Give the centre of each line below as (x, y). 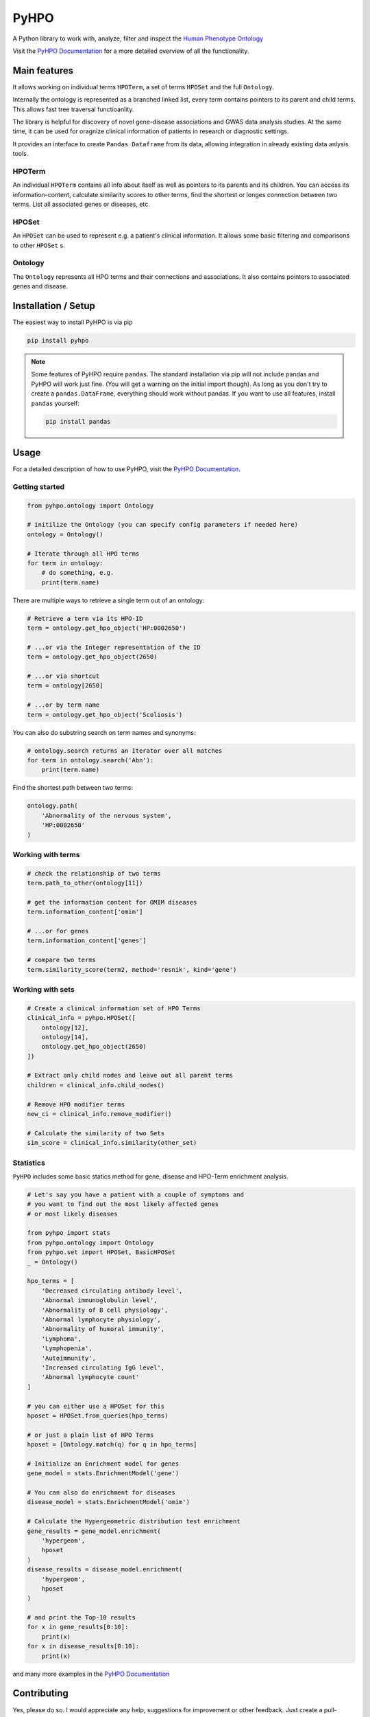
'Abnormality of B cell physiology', (105, 1310)
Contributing (40, 1693)
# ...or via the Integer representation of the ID (114, 647)
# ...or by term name (63, 705)
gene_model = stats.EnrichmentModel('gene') (103, 1474)
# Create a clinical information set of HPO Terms (114, 1008)
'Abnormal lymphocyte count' (90, 1377)
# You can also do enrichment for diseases (101, 1493)
